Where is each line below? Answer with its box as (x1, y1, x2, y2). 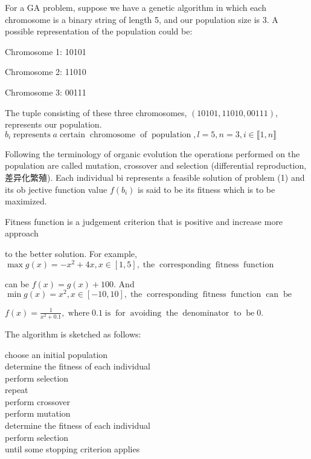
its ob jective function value (5, 183, 107, 195)
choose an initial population (5, 348, 108, 360)
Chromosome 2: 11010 (5, 65, 86, 78)
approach (5, 227, 39, 239)
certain (59, 130, 85, 139)
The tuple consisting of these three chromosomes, (5, 106, 187, 119)
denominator (182, 308, 229, 317)
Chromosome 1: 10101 (5, 45, 86, 57)
